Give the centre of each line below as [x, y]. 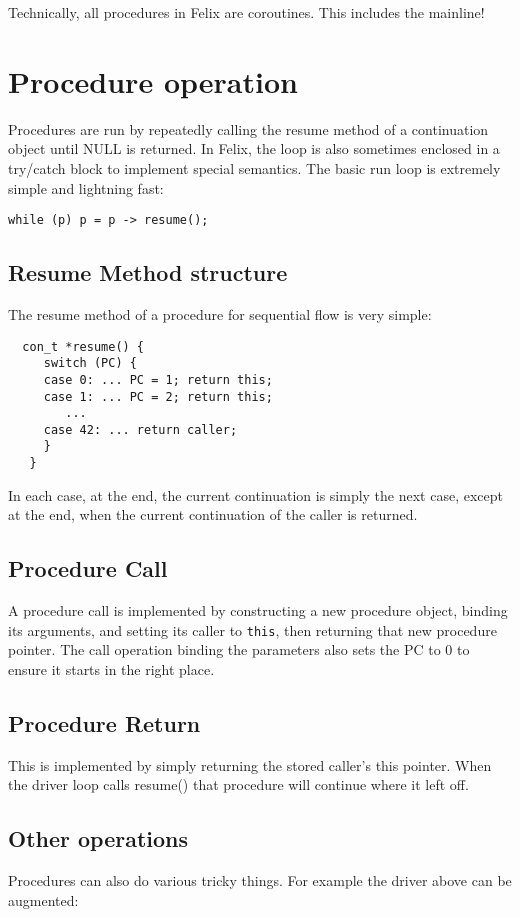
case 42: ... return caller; [140, 429]
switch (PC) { [90, 363]
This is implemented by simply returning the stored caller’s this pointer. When [250, 764]
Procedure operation [153, 80]
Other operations [98, 838]
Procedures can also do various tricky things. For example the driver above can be [260, 880]
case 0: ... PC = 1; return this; [158, 379]
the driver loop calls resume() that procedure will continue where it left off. [238, 784]
